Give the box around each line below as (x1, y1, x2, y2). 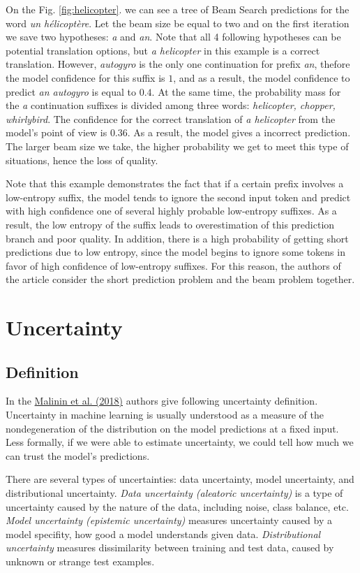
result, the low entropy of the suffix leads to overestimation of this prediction (6, 217, 335, 231)
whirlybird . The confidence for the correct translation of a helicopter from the (6, 111, 336, 126)
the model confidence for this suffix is (6, 70, 165, 85)
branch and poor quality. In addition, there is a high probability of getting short (6, 231, 349, 245)
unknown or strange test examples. (6, 553, 155, 568)
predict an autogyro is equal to (6, 84, 137, 99)
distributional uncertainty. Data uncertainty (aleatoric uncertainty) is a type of (6, 486, 343, 500)
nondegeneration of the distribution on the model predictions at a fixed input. (6, 421, 339, 435)
